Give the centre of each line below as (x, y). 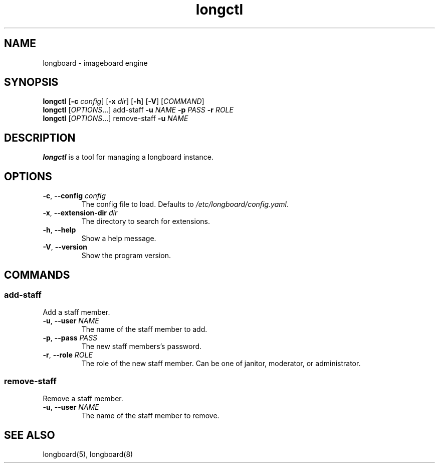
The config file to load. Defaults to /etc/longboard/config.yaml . (185, 204)
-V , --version (65, 247)
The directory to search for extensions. (146, 221)
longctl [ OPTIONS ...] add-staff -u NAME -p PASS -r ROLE (138, 110)
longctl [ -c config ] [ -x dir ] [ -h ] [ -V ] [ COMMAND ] (124, 101)
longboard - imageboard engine (95, 63)
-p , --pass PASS (70, 338)
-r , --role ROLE (68, 355)
